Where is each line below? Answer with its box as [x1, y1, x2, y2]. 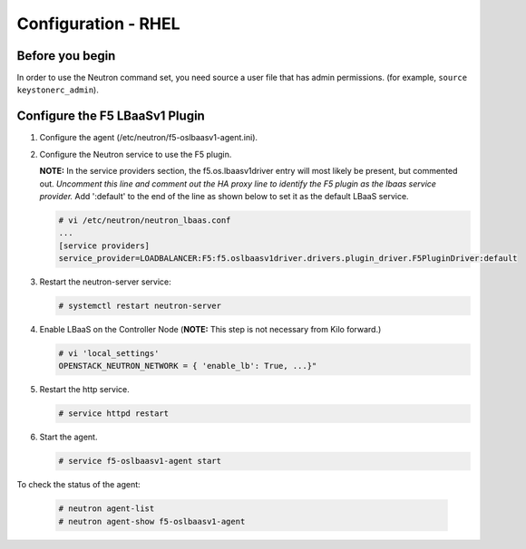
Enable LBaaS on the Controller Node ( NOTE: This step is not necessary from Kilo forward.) [39, 324, 382, 335]
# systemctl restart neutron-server [58, 301, 222, 312]
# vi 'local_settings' [58, 349, 160, 359]
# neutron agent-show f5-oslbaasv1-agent [58, 516, 246, 526]
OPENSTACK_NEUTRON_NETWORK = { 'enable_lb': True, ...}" [58, 361, 317, 371]
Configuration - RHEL [16, 14, 180, 34]
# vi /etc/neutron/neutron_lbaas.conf [58, 215, 231, 226]
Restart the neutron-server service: [39, 276, 171, 287]
